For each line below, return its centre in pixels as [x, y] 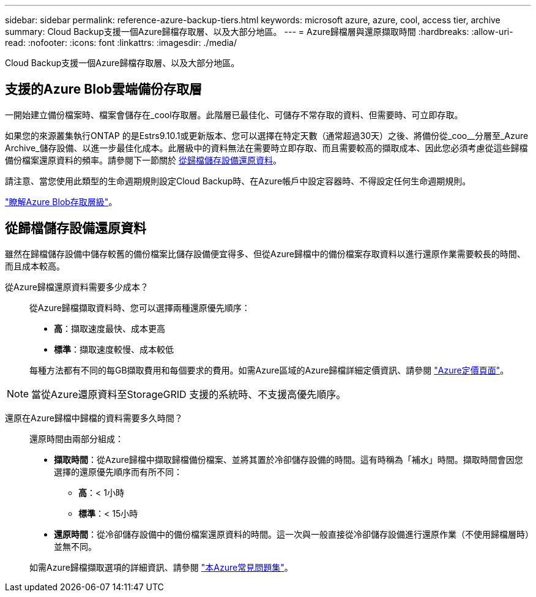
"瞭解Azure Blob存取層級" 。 [61, 201]
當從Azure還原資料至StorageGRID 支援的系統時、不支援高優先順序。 [189, 394]
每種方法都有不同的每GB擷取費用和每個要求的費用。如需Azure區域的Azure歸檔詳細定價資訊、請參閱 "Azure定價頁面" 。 [269, 370]
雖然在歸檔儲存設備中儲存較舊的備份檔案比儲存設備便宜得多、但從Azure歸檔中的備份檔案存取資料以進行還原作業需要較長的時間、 [265, 253]
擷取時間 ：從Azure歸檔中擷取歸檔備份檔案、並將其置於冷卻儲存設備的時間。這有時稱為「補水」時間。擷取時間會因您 [288, 459]
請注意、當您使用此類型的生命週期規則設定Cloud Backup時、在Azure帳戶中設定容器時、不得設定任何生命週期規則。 [238, 181]
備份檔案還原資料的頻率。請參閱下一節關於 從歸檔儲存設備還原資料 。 [143, 160]
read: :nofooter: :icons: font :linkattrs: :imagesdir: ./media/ [121, 43]
